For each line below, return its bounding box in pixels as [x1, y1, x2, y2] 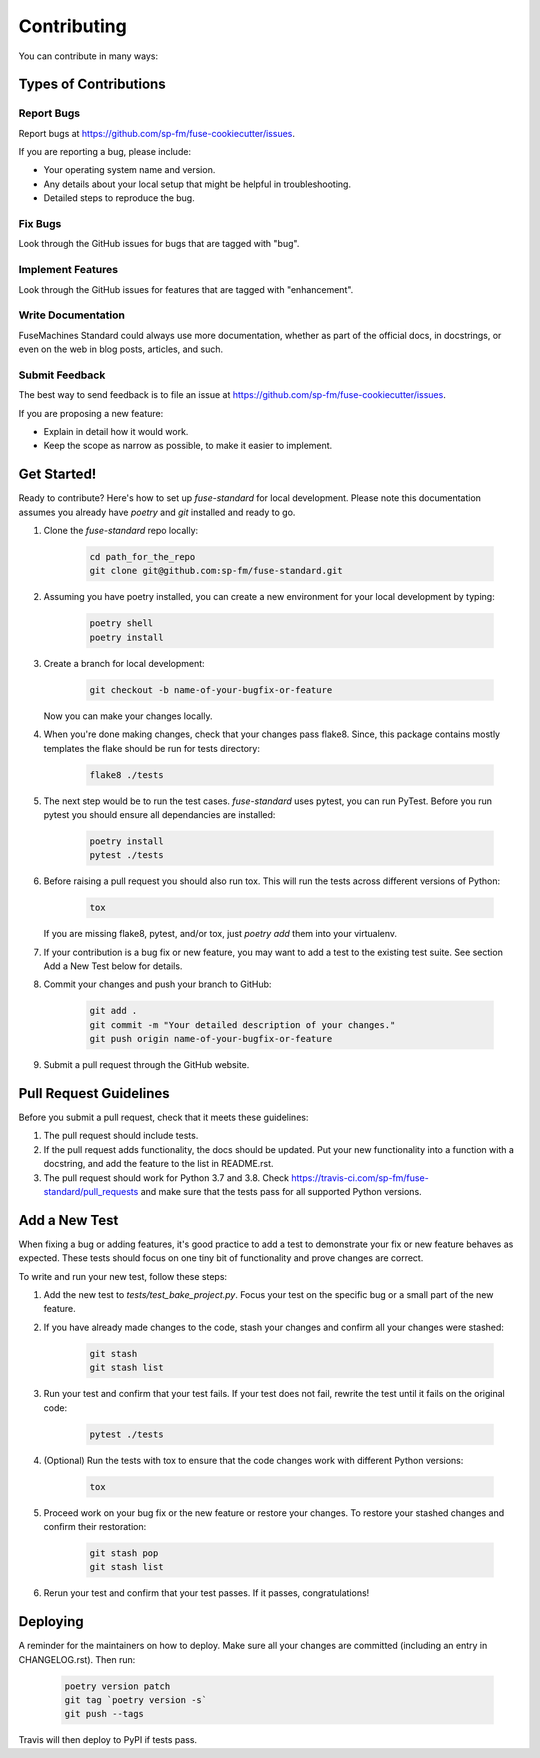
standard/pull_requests [43, 1186, 139, 1198]
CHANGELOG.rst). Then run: [18, 1653, 136, 1665]
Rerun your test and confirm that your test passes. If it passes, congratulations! [43, 1587, 370, 1599]
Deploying [18, 1613, 84, 1630]
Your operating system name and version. [43, 164, 216, 176]
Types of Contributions [18, 76, 166, 93]
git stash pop [89, 1547, 159, 1559]
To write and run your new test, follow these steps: [18, 1270, 228, 1282]
